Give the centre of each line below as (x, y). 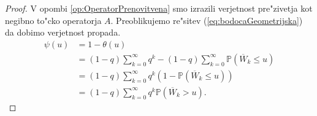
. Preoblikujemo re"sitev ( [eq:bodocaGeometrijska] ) (207, 20)
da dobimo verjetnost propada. (63, 32)
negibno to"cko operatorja (53, 20)
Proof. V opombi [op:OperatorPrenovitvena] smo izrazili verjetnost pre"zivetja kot (159, 8)
